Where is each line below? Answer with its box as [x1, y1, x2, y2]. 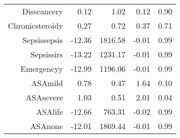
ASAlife [36, 106, 63, 117]
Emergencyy [20, 63, 63, 74]
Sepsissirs [30, 48, 63, 60]
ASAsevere [26, 92, 63, 103]
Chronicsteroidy [8, 20, 63, 31]
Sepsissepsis [22, 34, 63, 46]
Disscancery [22, 5, 63, 17]
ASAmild [31, 77, 63, 89]
